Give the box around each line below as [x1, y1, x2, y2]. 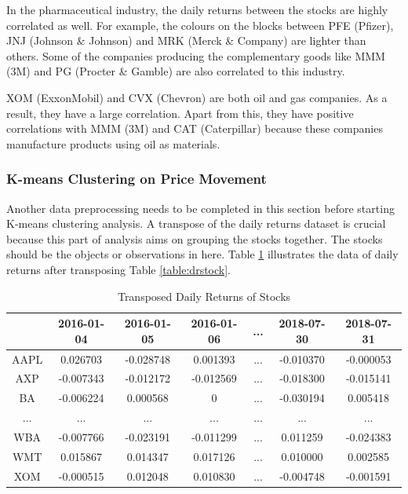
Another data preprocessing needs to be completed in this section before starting [6, 199, 395, 216]
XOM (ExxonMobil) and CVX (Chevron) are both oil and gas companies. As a [6, 89, 388, 105]
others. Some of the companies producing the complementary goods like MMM [6, 47, 385, 64]
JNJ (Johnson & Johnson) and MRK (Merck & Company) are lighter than [6, 32, 366, 49]
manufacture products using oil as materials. [6, 135, 220, 152]
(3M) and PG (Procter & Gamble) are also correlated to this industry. [6, 63, 345, 79]
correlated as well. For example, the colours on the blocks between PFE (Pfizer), [6, 16, 394, 33]
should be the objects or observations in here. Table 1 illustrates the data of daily [6, 246, 399, 262]
